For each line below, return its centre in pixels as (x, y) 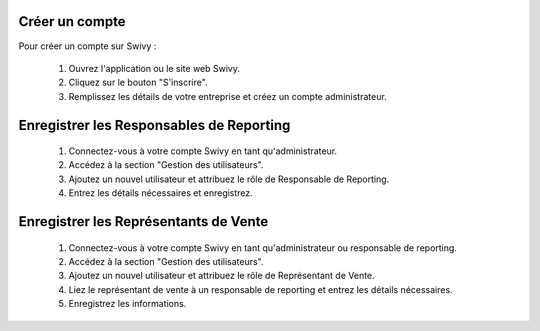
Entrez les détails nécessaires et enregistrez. (161, 193)
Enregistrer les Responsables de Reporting (154, 125)
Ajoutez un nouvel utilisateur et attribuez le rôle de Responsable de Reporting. (229, 179)
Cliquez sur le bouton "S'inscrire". (138, 82)
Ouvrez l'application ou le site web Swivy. (154, 68)
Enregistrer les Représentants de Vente (143, 221)
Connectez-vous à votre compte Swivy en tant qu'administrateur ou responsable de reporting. (262, 247)
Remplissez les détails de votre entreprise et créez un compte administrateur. (227, 96)
